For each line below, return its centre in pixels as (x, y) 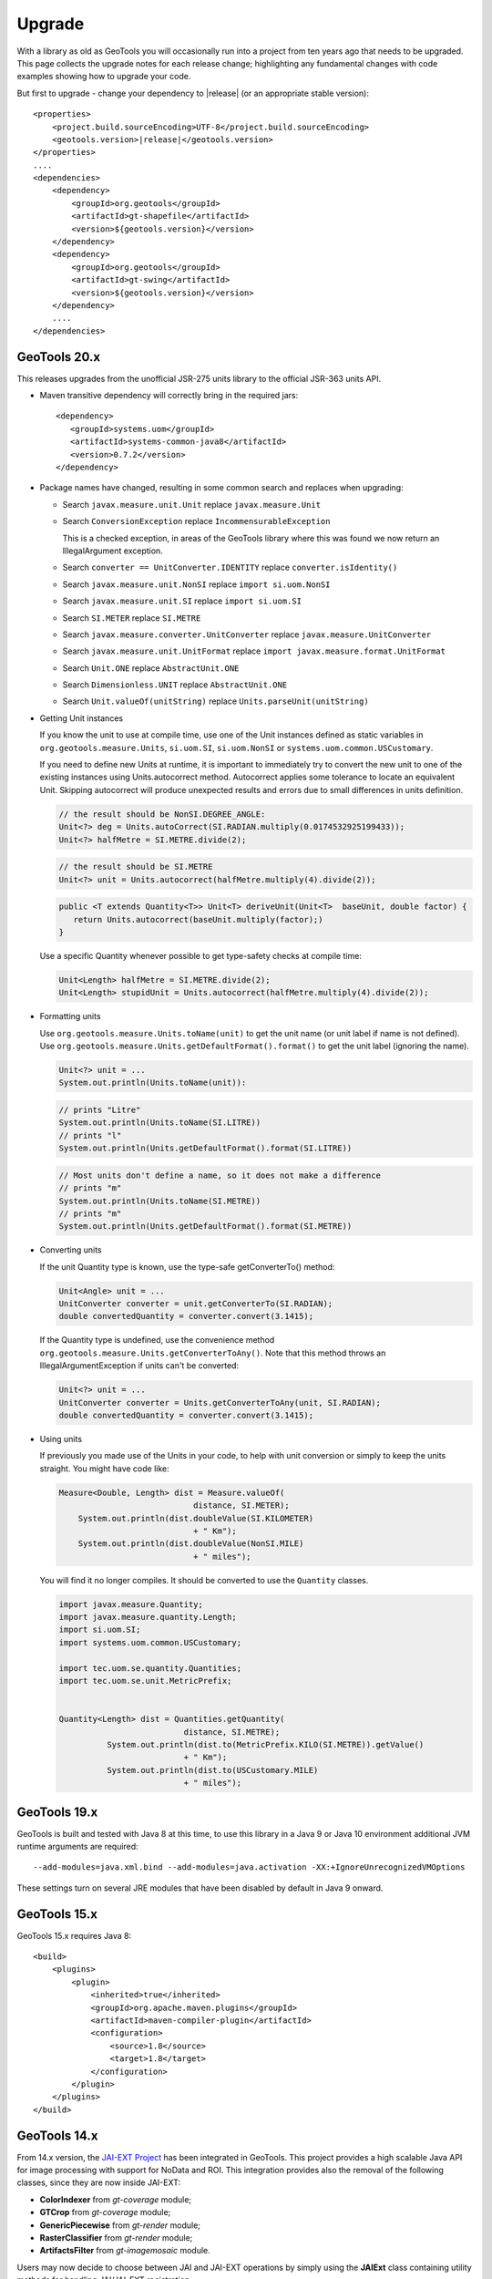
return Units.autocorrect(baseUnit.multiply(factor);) (198, 919)
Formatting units (70, 1016)
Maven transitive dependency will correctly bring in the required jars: (169, 396)
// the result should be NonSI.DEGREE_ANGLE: (162, 814)
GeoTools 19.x (57, 1812)
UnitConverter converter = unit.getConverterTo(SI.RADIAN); (196, 1304)
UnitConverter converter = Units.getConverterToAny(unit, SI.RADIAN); (220, 1402)
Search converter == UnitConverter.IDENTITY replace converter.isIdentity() (230, 567)
